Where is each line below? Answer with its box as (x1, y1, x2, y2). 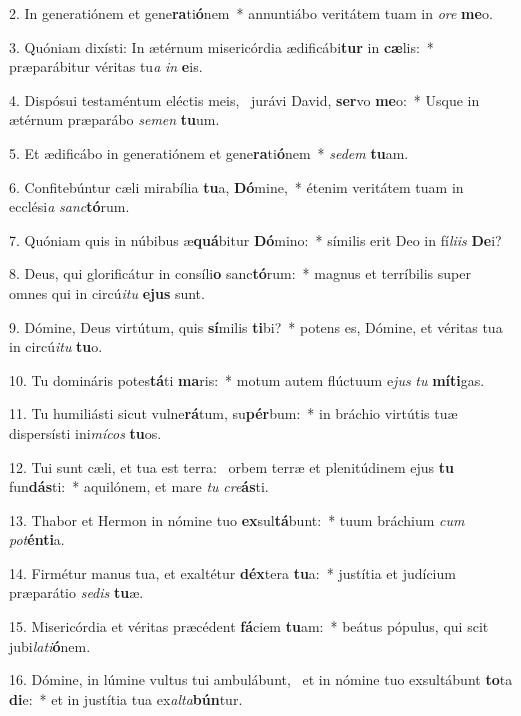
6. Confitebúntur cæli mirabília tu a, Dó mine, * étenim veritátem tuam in (9, 176, 464, 197)
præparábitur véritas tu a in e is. (9, 56, 203, 77)
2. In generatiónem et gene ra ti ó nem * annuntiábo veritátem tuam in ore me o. (9, 3, 493, 23)
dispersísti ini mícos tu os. (9, 422, 162, 443)
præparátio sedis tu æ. (9, 582, 144, 603)
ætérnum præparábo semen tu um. (9, 109, 220, 130)
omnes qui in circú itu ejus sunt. (9, 282, 205, 303)
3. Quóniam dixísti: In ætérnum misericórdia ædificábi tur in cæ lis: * (9, 36, 434, 57)
